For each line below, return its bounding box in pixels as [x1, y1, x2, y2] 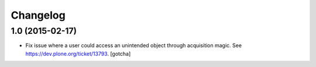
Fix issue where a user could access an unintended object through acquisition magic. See [25, 42, 242, 49]
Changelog [11, 9, 66, 22]
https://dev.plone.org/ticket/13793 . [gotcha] [25, 50, 131, 57]
